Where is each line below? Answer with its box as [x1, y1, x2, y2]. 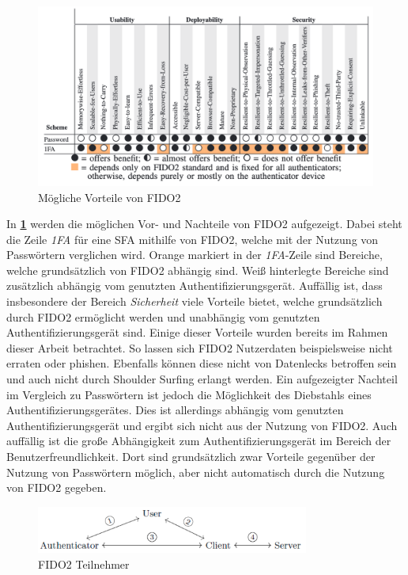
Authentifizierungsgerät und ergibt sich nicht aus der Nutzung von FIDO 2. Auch [6, 417, 398, 433]
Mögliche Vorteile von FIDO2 [38, 188, 181, 205]
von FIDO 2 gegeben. [6, 479, 107, 496]
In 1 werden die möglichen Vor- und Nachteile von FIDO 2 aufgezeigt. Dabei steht [6, 215, 402, 232]
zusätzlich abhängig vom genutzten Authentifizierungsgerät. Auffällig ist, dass [6, 277, 383, 294]
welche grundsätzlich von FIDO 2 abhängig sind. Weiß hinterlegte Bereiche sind [6, 261, 389, 278]
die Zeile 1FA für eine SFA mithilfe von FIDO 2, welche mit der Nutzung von [6, 230, 379, 247]
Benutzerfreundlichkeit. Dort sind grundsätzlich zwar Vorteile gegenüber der [6, 448, 376, 464]
